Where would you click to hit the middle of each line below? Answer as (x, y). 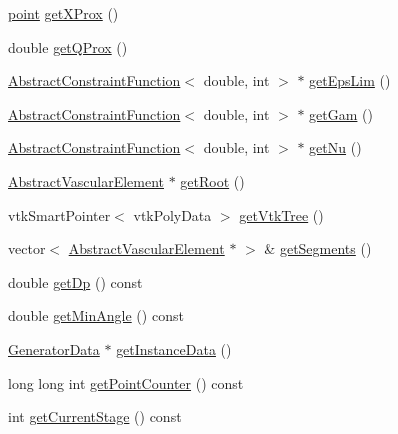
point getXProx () (63, 13)
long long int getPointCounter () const (126, 382)
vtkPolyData (172, 214)
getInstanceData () (174, 348)
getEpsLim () (350, 80)
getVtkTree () (281, 214)
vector (27, 248)
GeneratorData (54, 348)
